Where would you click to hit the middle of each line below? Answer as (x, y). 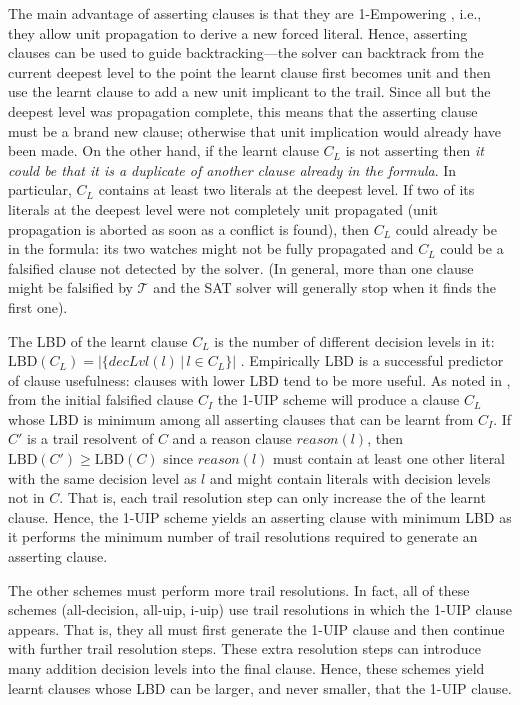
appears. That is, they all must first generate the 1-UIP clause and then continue (256, 628)
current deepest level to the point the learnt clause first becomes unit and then (249, 71)
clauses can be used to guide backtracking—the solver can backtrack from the (246, 52)
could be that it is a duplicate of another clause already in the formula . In (232, 169)
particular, (40, 189)
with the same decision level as (102, 477)
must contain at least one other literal (389, 458)
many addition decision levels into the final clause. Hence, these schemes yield (246, 668)
